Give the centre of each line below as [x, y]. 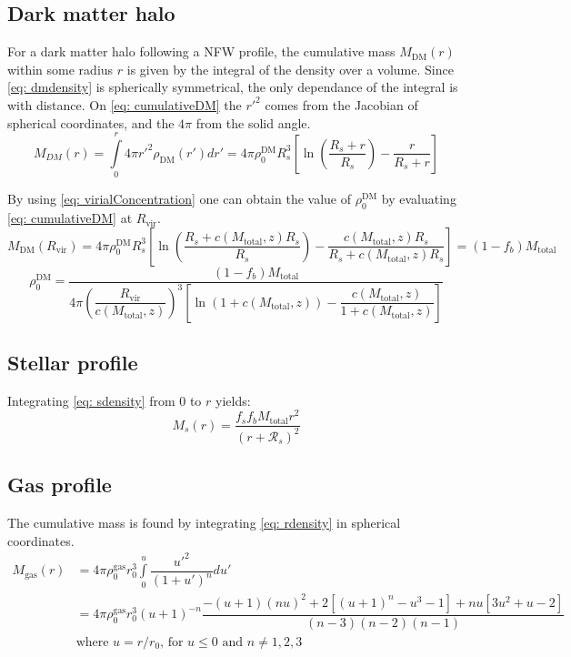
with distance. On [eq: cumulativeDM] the [125, 104]
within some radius [60, 69]
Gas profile [60, 485]
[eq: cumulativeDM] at [70, 218]
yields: [233, 400]
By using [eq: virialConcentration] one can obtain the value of [179, 199]
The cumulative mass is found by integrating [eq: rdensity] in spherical [204, 523]
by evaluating [419, 199]
